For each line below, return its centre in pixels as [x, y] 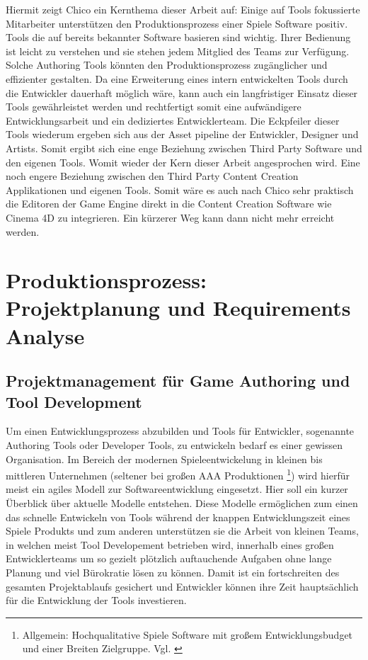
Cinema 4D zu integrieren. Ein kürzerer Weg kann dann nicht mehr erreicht [170, 217]
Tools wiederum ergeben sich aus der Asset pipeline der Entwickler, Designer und [182, 134]
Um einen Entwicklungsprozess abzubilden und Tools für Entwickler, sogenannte [180, 431]
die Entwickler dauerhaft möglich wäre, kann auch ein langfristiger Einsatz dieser [182, 92]
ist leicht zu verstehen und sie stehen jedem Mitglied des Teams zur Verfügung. [178, 51]
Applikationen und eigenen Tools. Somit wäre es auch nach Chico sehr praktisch [180, 189]
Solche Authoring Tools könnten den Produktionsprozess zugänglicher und [167, 65]
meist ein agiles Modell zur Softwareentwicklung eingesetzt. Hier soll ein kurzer [177, 489]
